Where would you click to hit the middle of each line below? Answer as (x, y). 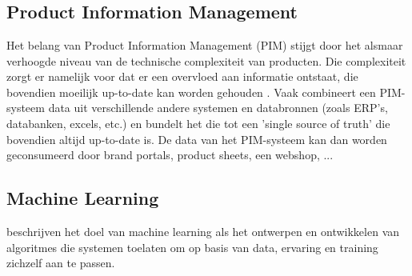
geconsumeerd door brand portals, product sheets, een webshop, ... (170, 155)
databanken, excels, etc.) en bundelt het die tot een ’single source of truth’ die (198, 123)
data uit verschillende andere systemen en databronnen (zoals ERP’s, (218, 108)
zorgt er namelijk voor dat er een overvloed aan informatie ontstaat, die (182, 76)
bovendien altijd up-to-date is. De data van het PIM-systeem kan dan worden (197, 139)
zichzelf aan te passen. (61, 263)
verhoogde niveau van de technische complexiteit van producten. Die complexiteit (206, 60)
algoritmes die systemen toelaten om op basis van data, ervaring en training (192, 247)
